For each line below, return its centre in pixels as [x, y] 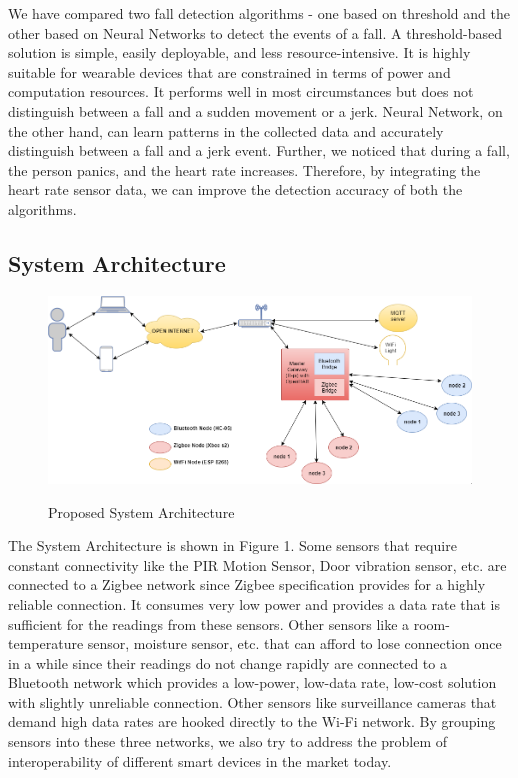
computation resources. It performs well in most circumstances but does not [241, 91]
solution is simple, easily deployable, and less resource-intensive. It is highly [239, 52]
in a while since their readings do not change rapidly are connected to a [227, 662]
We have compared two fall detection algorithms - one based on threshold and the [259, 13]
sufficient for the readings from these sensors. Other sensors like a [209, 623]
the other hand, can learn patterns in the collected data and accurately [226, 130]
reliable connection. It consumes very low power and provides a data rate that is [254, 603]
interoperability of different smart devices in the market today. [200, 760]
